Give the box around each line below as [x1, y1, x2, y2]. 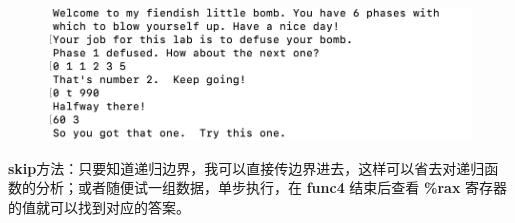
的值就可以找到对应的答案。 [8, 196, 190, 217]
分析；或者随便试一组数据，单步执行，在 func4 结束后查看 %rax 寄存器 [35, 177, 508, 198]
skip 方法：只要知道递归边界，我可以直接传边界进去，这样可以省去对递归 [8, 157, 485, 178]
